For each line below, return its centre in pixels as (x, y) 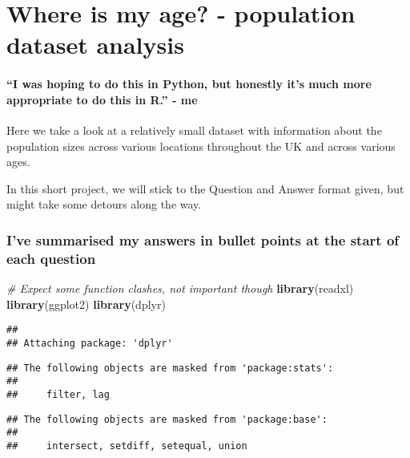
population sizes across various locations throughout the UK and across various (201, 146)
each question (51, 258)
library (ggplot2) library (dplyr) (86, 304)
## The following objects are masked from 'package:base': (167, 419)
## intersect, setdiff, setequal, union (127, 446)
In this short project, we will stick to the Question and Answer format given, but (205, 188)
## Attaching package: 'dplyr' (90, 343)
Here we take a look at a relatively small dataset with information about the (194, 130)
